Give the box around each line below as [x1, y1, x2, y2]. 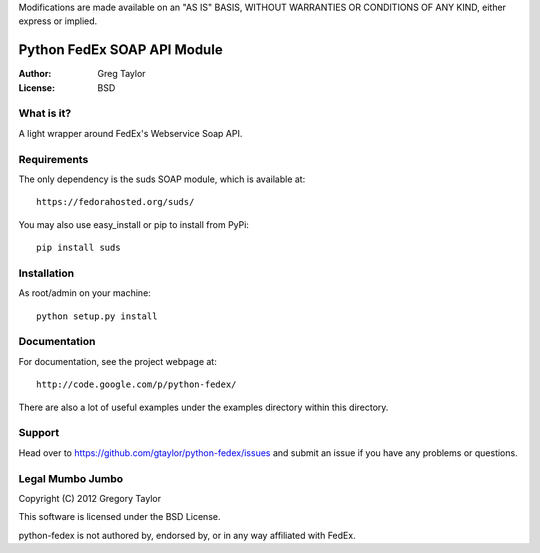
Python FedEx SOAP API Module [18, 41, 224, 59]
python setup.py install [36, 310, 158, 322]
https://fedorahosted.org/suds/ [36, 196, 195, 208]
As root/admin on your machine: [18, 287, 152, 299]
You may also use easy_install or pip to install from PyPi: [18, 218, 250, 230]
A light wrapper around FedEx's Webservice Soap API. [18, 127, 243, 139]
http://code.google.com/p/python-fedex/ [36, 379, 237, 390]
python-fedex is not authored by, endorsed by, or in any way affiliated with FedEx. [18, 529, 356, 541]
